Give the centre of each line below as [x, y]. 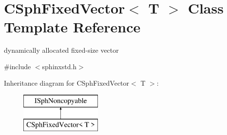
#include [18, 66]
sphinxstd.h [59, 66]
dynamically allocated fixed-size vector [61, 50]
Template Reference [72, 27]
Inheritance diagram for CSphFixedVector [67, 82]
